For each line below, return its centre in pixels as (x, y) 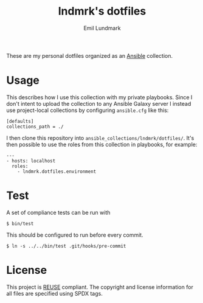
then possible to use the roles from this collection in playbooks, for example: (102, 144)
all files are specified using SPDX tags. (55, 293)
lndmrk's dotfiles (102, 11)
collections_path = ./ (35, 127)
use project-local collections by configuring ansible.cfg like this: (88, 110)
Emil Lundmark (102, 28)
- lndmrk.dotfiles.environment (57, 172)
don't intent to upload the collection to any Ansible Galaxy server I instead (99, 103)
